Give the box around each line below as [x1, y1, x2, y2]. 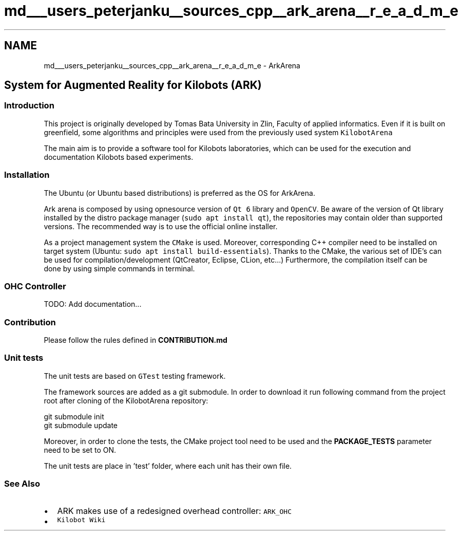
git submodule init [44, 412, 104, 421]
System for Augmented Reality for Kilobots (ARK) [4, 79, 262, 92]
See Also [4, 478, 40, 489]
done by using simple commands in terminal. [44, 264, 195, 273]
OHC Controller [4, 281, 66, 291]
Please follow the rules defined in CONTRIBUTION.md [44, 336, 227, 345]
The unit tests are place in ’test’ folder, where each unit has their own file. [44, 461, 292, 470]
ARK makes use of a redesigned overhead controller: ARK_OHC [57, 505, 292, 516]
